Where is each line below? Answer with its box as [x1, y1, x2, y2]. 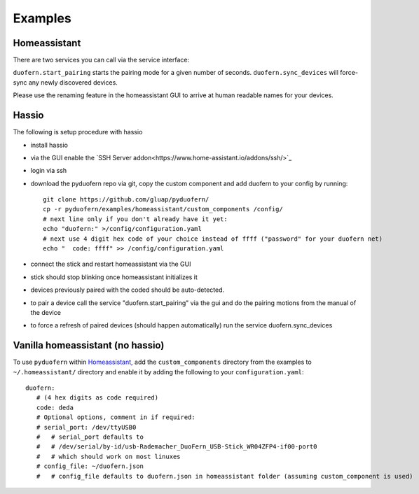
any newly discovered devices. [28, 78, 118, 87]
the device [30, 309, 61, 316]
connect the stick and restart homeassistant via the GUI [30, 260, 191, 269]
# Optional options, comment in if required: [36, 414, 195, 421]
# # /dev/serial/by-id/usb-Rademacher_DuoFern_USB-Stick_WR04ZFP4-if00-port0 [36, 443, 317, 451]
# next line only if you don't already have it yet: [43, 215, 228, 223]
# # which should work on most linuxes [36, 452, 181, 460]
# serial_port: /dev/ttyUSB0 [36, 423, 137, 431]
